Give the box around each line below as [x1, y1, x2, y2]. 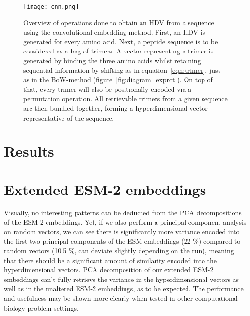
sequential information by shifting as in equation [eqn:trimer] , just [23, 65, 220, 75]
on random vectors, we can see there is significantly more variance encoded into [4, 226, 240, 236]
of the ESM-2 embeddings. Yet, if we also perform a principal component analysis [4, 217, 247, 227]
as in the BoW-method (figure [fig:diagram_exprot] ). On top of [23, 74, 213, 85]
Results [4, 141, 54, 161]
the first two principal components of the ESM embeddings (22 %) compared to [4, 236, 241, 246]
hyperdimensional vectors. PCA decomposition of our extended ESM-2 [4, 264, 214, 275]
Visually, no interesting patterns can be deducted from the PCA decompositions [4, 207, 242, 217]
